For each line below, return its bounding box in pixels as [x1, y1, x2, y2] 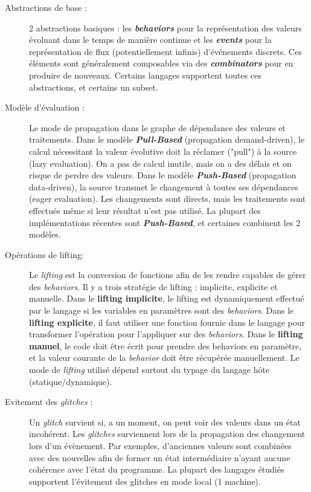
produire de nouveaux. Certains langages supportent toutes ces [29, 68, 261, 81]
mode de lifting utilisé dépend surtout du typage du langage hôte [29, 363, 270, 376]
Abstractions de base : [5, 1, 87, 13]
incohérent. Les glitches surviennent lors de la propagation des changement [29, 427, 306, 440]
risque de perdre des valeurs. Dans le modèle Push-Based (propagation [29, 169, 297, 181]
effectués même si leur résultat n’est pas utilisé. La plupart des [29, 204, 261, 216]
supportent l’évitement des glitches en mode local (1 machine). [29, 474, 261, 487]
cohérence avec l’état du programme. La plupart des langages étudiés [29, 463, 284, 476]
